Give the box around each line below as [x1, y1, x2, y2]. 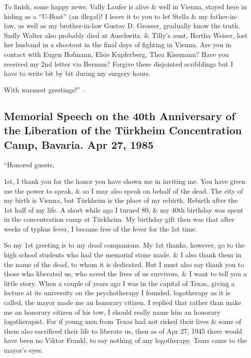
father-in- [210, 11, 238, 21]
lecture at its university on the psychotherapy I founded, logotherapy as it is [4, 287, 231, 298]
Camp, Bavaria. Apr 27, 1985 [4, 137, 154, 152]
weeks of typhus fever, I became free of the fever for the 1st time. [4, 223, 197, 233]
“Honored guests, [4, 160, 55, 170]
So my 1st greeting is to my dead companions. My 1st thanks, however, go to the [4, 240, 245, 250]
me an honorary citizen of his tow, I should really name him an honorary [4, 306, 220, 317]
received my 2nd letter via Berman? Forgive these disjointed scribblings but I [4, 58, 233, 69]
